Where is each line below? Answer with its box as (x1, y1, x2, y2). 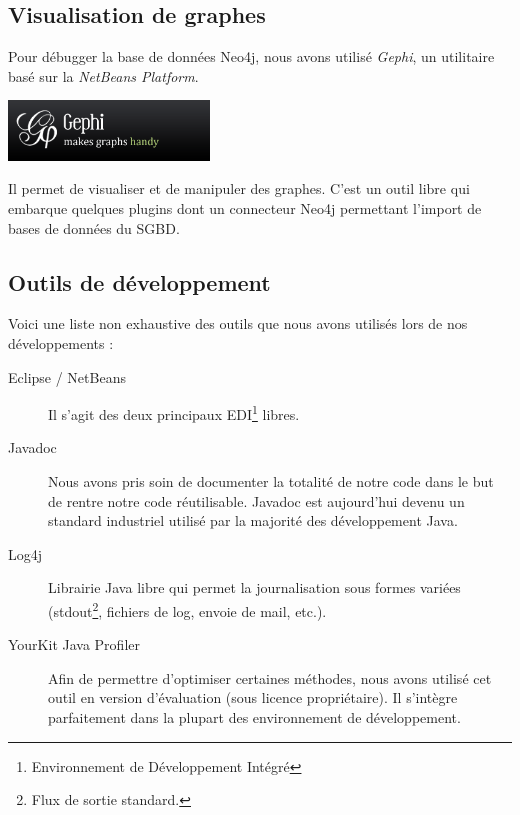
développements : (8, 332, 114, 353)
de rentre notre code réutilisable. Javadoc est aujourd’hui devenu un (48, 490, 465, 511)
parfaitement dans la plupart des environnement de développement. (48, 706, 461, 727)
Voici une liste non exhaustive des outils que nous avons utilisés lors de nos (8, 313, 468, 334)
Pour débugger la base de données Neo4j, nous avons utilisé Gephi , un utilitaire (8, 46, 495, 67)
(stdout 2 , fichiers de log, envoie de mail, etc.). (48, 597, 327, 621)
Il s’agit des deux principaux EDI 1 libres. (48, 401, 300, 424)
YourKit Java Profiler (8, 634, 140, 655)
